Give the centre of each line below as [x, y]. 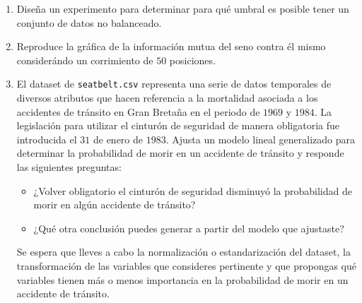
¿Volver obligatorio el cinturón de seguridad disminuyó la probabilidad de [193, 190]
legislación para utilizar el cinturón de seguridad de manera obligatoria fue [178, 125]
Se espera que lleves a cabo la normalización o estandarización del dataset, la [183, 252]
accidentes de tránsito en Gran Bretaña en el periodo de [138, 111]
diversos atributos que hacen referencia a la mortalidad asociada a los [167, 98]
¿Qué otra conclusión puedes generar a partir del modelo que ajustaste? [189, 228]
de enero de [118, 139]
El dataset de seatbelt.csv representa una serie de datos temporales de [174, 84]
